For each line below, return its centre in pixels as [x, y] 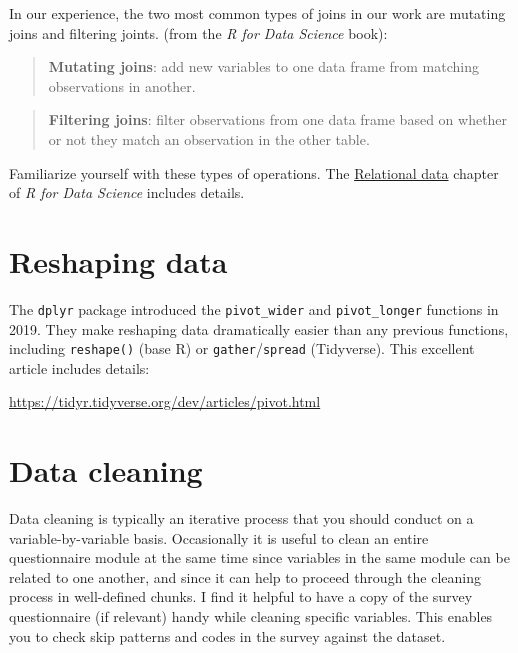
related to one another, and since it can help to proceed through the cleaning [245, 576]
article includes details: [79, 367]
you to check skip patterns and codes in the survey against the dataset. [227, 635]
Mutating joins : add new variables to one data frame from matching [264, 66]
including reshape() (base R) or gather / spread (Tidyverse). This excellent [242, 348]
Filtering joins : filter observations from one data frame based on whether [278, 119]
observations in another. [122, 85]
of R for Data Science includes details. [127, 192]
